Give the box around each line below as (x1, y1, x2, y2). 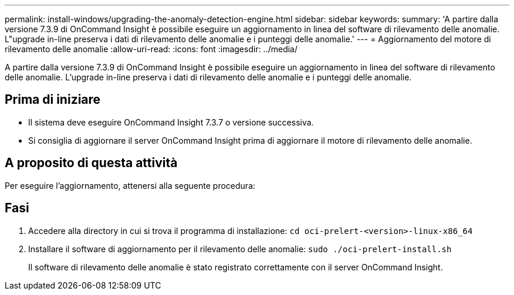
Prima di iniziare (5, 92, 101, 107)
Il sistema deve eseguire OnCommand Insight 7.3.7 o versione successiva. (28, 117, 314, 127)
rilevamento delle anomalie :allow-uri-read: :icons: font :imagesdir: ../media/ (5, 44, 298, 54)
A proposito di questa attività (5, 155, 178, 171)
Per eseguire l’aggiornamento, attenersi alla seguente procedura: (5, 180, 256, 191)
